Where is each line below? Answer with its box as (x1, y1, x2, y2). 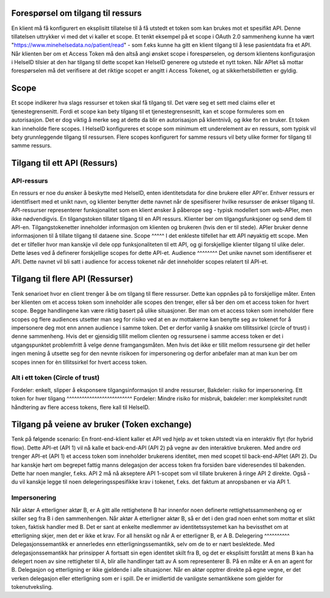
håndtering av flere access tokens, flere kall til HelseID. (11, 404, 150, 411)
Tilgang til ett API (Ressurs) (11, 158, 118, 168)
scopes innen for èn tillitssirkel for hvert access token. (11, 358, 148, 366)
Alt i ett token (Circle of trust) (11, 374, 100, 382)
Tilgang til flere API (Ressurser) (11, 274, 134, 284)
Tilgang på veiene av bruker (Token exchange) (11, 419, 192, 430)
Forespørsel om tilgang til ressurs (11, 8, 142, 18)
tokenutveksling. (11, 583, 53, 591)
